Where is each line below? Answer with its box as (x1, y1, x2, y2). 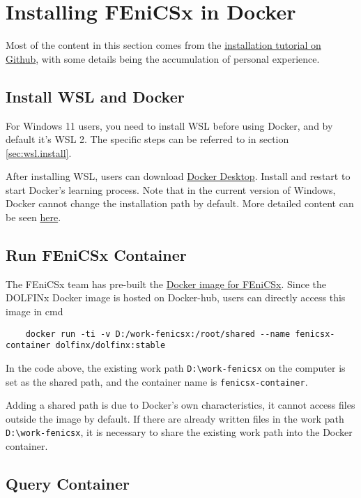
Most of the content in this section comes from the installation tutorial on (6, 38, 321, 52)
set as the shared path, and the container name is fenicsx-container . (6, 374, 308, 388)
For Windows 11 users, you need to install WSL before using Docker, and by (6, 118, 333, 133)
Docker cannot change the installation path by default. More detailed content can (6, 196, 354, 211)
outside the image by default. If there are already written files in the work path (6, 411, 344, 425)
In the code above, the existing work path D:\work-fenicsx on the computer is (6, 360, 346, 375)
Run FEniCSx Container (6, 244, 187, 266)
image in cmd (6, 304, 63, 319)
